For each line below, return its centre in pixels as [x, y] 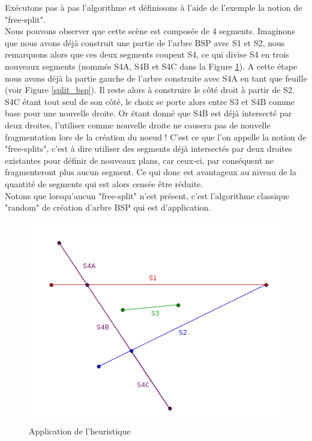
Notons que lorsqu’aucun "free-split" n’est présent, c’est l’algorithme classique [147, 195]
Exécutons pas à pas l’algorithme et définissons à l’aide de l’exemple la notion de [154, 7]
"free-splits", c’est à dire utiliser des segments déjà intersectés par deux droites [148, 148]
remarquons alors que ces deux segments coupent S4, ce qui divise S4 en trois [147, 54]
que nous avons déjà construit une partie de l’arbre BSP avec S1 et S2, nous [145, 42]
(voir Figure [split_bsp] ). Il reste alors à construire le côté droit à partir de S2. [150, 90]
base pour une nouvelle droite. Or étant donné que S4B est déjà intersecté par [148, 113]
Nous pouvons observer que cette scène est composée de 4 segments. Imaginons [150, 31]
